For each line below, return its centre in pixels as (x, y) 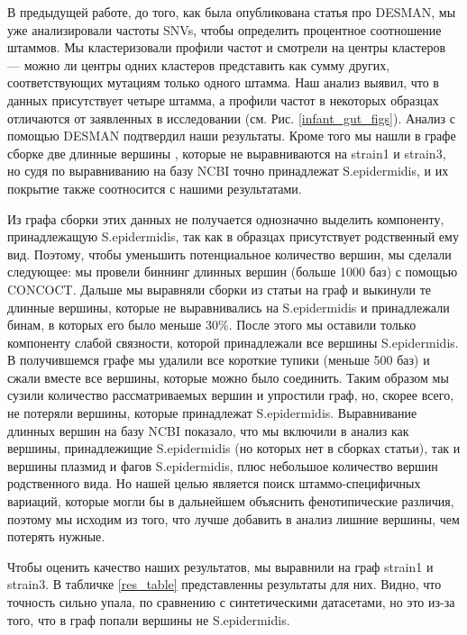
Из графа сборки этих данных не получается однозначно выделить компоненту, (226, 218)
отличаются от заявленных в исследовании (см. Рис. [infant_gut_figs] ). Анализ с (231, 118)
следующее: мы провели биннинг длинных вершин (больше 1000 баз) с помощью (233, 272)
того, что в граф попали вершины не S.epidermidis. (149, 619)
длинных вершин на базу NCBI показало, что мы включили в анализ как (208, 430)
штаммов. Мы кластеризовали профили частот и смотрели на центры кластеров (227, 47)
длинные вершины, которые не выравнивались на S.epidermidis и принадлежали (229, 307)
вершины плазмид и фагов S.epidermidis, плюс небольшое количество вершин (223, 465)
